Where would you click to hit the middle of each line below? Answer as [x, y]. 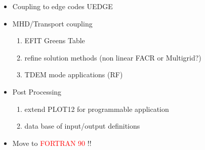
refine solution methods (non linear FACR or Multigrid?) [113, 57]
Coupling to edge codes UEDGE [63, 6]
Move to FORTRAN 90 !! [52, 143]
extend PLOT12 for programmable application [97, 109]
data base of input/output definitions [82, 126]
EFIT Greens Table [55, 40]
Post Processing [37, 91]
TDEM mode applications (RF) [74, 74]
